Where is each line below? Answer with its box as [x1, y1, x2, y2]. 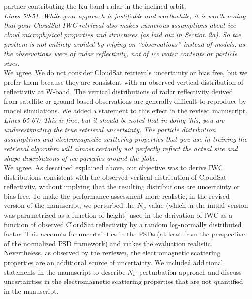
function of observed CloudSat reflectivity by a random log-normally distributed [4, 219, 242, 229]
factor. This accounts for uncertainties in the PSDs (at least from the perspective [4, 229, 245, 239]
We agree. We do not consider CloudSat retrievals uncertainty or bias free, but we [4, 67, 248, 78]
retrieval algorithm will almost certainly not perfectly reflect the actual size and [4, 143, 238, 153]
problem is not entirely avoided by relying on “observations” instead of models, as [4, 39, 245, 49]
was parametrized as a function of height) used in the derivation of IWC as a [4, 210, 233, 220]
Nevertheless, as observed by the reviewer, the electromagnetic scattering [4, 248, 220, 258]
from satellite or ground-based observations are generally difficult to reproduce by [4, 95, 246, 106]
